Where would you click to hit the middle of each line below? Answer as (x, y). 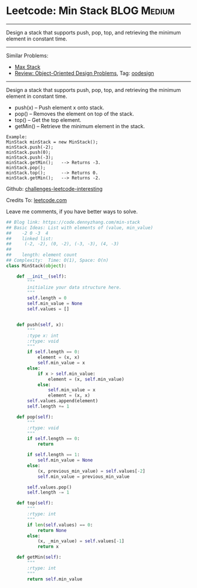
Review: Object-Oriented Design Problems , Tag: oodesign (84, 73)
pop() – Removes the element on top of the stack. (74, 114)
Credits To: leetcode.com (37, 200)
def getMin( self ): (39, 558)
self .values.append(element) (63, 401)
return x (48, 547)
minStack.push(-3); (30, 157)
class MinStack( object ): (36, 266)
